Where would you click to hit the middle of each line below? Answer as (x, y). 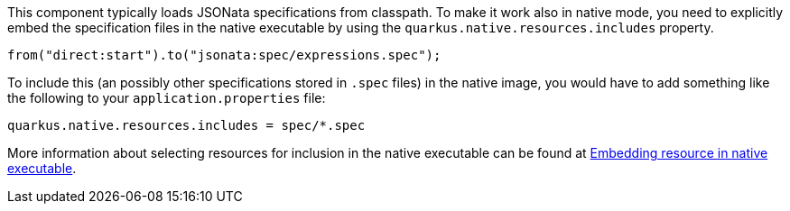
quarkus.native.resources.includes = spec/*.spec (186, 125)
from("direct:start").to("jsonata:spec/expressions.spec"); (224, 55)
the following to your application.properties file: (167, 98)
